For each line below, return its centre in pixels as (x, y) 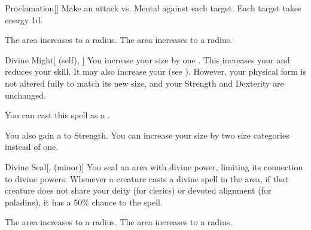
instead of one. (32, 147)
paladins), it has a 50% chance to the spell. (84, 202)
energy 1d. (24, 19)
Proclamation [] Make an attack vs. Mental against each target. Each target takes (153, 8)
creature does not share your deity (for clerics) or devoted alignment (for (138, 190)
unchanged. (25, 95)
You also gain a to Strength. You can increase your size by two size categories (147, 135)
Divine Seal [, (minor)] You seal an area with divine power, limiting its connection (154, 166)
